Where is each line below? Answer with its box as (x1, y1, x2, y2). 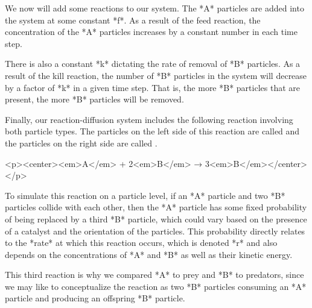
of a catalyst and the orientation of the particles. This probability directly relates (5, 224, 305, 237)
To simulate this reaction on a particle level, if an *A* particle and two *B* (5, 189, 285, 201)
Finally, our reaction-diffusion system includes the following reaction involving (5, 113, 293, 125)
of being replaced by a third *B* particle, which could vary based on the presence (5, 212, 307, 225)
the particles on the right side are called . (5, 136, 158, 149)
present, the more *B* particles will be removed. (5, 93, 184, 105)
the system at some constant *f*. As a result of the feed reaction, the (5, 13, 261, 26)
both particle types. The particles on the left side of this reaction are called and (5, 125, 300, 137)
